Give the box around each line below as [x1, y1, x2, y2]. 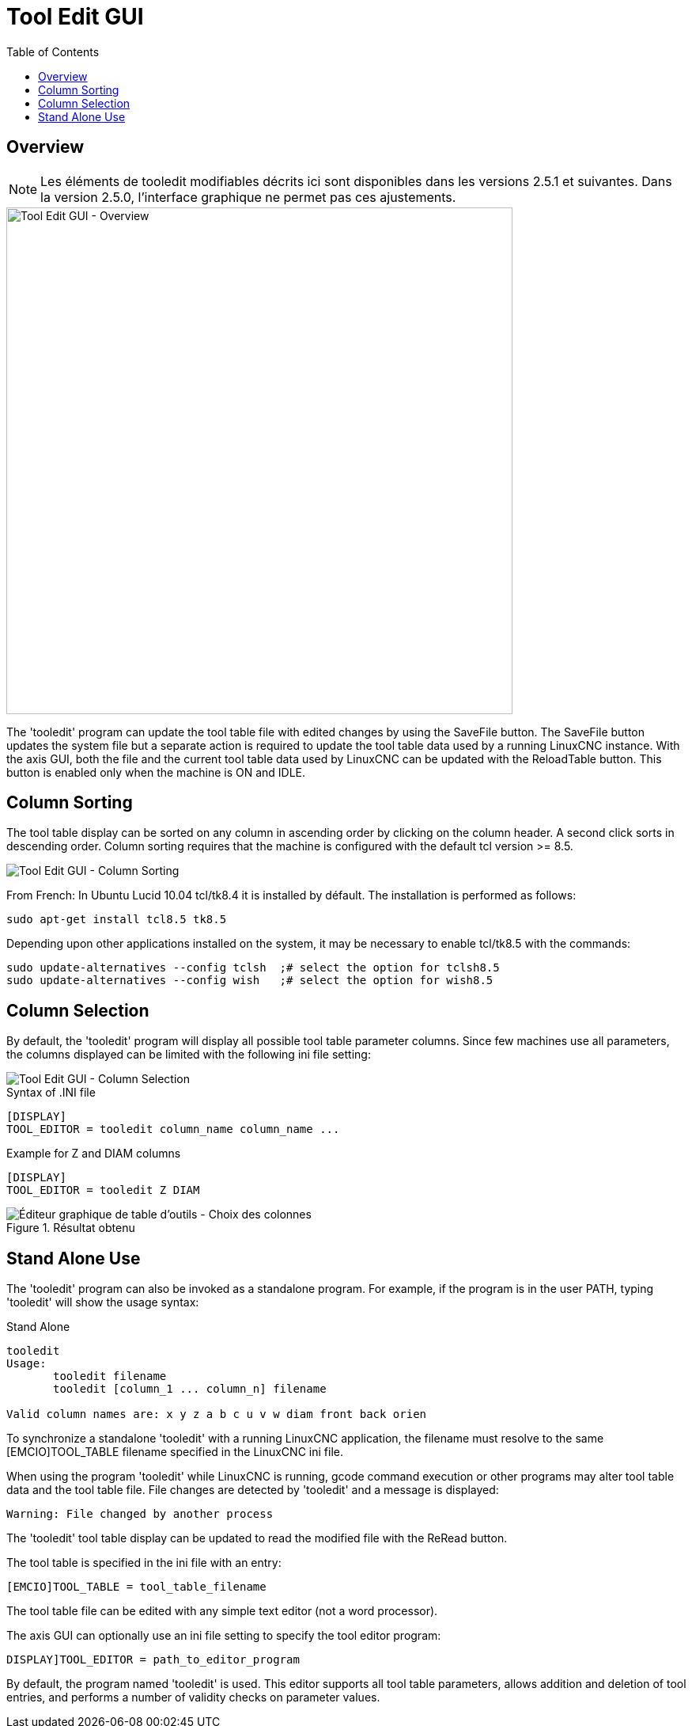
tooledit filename [53, 1370, 167, 1383]
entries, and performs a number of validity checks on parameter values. [6, 1690, 380, 1705]
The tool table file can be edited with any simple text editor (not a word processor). [6, 1604, 438, 1618]
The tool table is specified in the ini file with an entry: [6, 1556, 282, 1570]
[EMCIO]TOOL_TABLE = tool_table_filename [6, 1580, 267, 1594]
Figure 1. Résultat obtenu [6, 1221, 135, 1235]
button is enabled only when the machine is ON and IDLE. [6, 765, 306, 779]
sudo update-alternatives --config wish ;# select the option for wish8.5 [6, 974, 493, 987]
